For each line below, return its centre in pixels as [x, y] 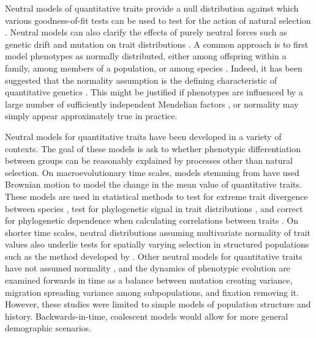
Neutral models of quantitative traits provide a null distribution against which [152, 8]
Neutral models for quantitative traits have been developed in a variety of [143, 136]
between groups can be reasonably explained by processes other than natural [149, 160]
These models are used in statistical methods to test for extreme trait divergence [156, 196]
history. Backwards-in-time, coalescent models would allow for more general [147, 316]
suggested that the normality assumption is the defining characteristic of [141, 80]
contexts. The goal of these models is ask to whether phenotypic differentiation [153, 148]
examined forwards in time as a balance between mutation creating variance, [149, 280]
